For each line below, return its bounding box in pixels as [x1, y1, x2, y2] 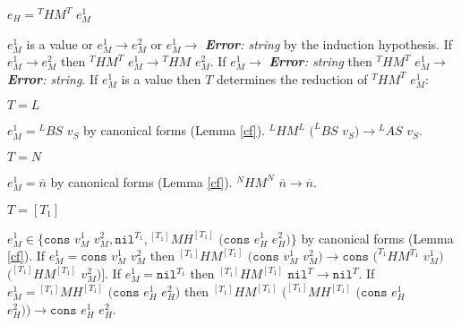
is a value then [121, 69, 201, 88]
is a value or [26, 34, 93, 53]
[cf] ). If [7, 246, 46, 265]
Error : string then [269, 52, 372, 71]
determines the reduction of [217, 69, 368, 88]
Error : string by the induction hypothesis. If [204, 34, 453, 53]
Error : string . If [7, 69, 98, 88]
